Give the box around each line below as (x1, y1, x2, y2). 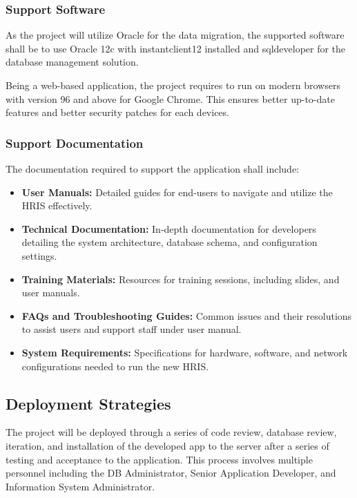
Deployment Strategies (6, 392, 171, 414)
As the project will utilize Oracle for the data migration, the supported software (6, 28, 345, 42)
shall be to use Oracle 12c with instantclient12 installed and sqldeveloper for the (6, 41, 346, 55)
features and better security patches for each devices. (6, 105, 229, 119)
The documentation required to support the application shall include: (6, 162, 299, 175)
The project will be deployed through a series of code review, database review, (6, 425, 337, 439)
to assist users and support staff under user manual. (21, 322, 242, 336)
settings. (21, 248, 57, 262)
